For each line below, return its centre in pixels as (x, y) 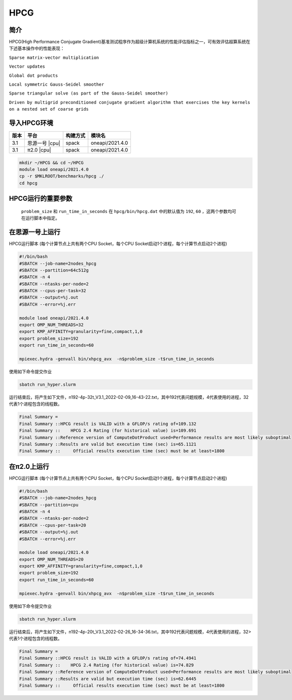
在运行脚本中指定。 (40, 218)
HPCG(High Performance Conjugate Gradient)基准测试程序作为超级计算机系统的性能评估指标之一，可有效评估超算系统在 (130, 42)
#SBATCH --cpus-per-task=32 (53, 291)
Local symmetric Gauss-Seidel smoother (56, 85)
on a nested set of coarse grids (49, 109)
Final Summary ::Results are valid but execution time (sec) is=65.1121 (108, 444)
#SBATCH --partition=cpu (49, 505)
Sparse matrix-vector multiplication (54, 58)
